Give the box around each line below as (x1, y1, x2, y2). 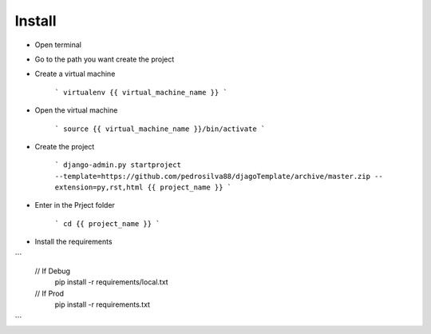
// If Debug (34, 266, 71, 276)
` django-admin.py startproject (54, 161, 181, 169)
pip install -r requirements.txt (54, 300, 151, 309)
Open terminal (34, 40, 81, 50)
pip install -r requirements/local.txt (54, 277, 168, 287)
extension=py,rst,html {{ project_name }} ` (54, 183, 232, 192)
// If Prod (34, 288, 64, 298)
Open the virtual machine (34, 105, 118, 115)
